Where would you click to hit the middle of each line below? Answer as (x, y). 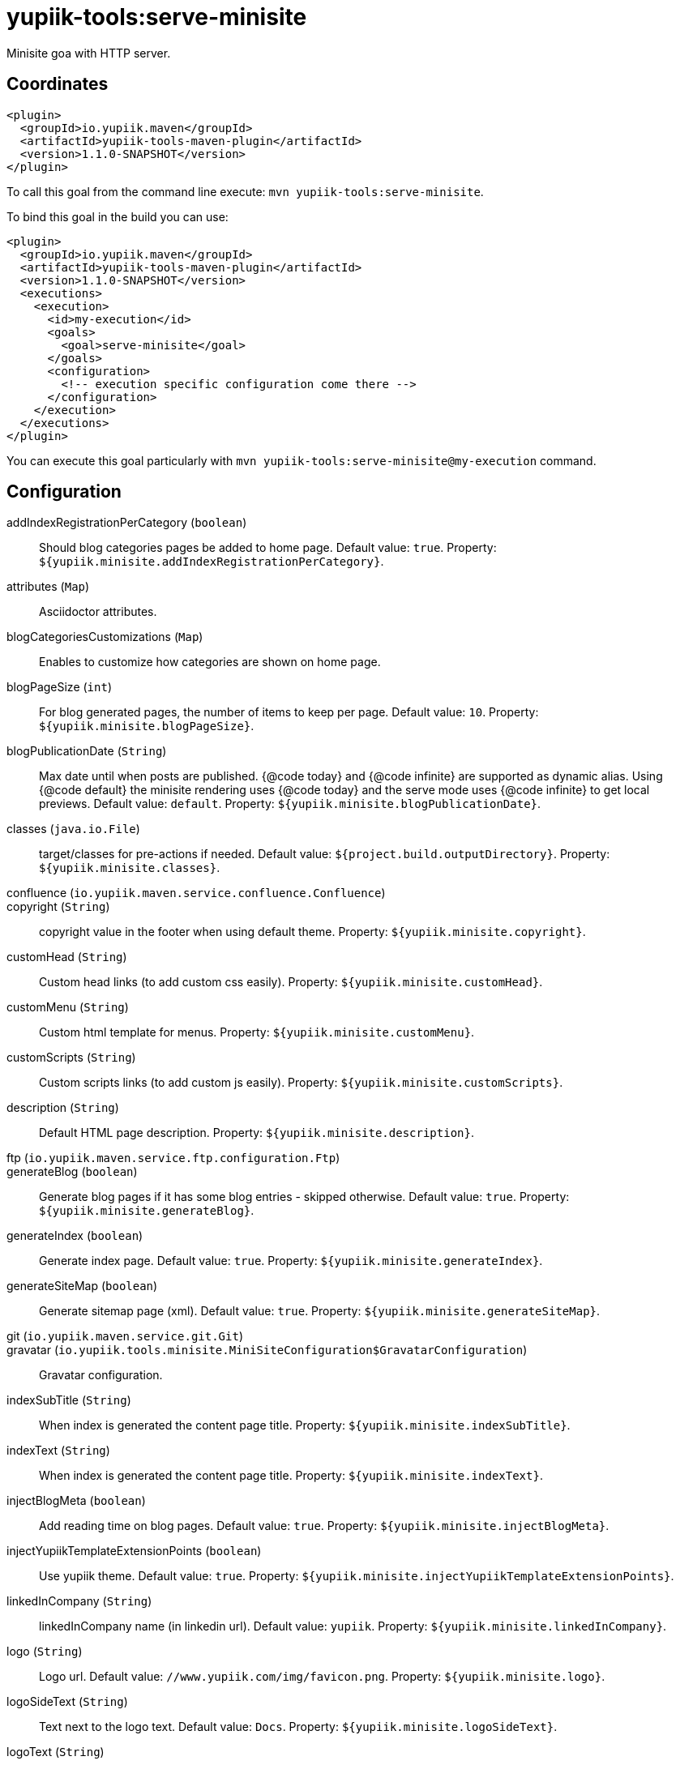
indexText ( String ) (58, 1451)
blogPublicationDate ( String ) (87, 751)
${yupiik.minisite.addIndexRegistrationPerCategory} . (212, 562)
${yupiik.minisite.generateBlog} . (147, 1211)
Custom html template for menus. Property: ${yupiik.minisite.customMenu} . (257, 1032)
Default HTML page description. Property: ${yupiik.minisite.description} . (257, 1133)
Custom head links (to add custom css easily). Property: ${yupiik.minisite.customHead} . (291, 982)
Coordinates (58, 84)
